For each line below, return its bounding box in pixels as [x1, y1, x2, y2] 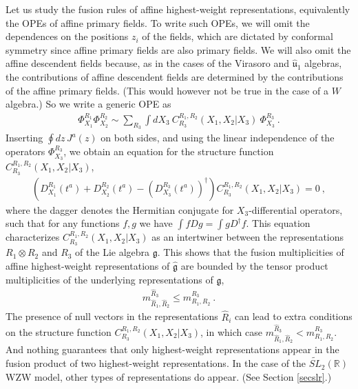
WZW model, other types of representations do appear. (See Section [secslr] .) [6, 369, 332, 383]
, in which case [200, 324, 262, 339]
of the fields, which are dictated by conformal [142, 29, 333, 43]
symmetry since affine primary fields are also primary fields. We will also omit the [6, 42, 351, 57]
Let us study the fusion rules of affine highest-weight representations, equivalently [6, 2, 350, 16]
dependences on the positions [6, 29, 129, 43]
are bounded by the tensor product [180, 258, 328, 272]
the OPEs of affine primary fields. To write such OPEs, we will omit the [6, 15, 310, 30]
